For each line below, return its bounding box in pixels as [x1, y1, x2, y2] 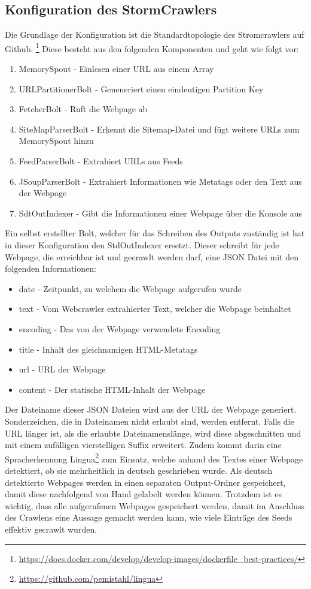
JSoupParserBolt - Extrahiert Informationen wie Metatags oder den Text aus [19, 175, 302, 187]
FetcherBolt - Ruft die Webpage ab [19, 103, 148, 115]
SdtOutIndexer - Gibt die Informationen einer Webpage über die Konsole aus [19, 206, 303, 219]
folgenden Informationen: [5, 262, 96, 275]
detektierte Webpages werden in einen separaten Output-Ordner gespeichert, [5, 476, 286, 488]
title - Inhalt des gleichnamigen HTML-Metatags [19, 342, 198, 355]
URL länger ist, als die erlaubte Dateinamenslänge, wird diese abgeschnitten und [5, 426, 301, 439]
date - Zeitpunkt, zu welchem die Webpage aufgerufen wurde [19, 282, 242, 294]
